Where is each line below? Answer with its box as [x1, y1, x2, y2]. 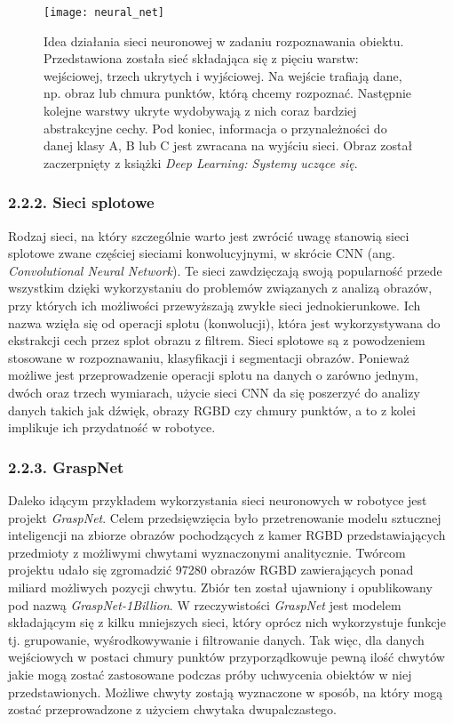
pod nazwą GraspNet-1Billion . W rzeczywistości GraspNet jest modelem [8, 595, 401, 614]
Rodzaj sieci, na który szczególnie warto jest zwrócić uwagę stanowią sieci [8, 226, 409, 245]
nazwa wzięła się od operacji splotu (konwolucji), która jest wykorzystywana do [8, 313, 441, 332]
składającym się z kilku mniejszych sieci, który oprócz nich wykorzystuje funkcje [8, 613, 446, 631]
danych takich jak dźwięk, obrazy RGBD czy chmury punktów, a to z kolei [8, 400, 416, 419]
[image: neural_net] [44, 6, 165, 19]
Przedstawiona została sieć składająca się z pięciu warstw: [44, 49, 359, 68]
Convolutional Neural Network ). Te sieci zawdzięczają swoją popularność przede [8, 261, 442, 279]
